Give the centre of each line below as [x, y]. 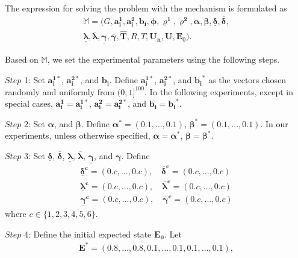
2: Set [34, 123]
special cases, [29, 103]
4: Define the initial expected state [88, 234]
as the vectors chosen [247, 80]
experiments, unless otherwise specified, [78, 135]
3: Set [34, 156]
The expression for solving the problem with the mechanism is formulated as [146, 8]
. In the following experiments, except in [219, 91]
